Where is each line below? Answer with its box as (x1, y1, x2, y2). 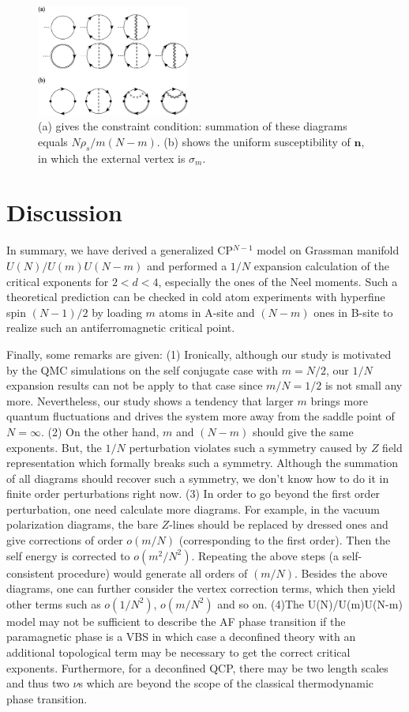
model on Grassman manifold (257, 242, 400, 258)
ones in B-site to (313, 303, 393, 320)
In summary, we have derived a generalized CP (6, 242, 233, 258)
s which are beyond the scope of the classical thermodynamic (78, 675, 374, 691)
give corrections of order (6, 532, 123, 548)
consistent (6, 564, 54, 581)
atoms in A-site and (159, 303, 255, 320)
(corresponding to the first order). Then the (178, 532, 391, 548)
